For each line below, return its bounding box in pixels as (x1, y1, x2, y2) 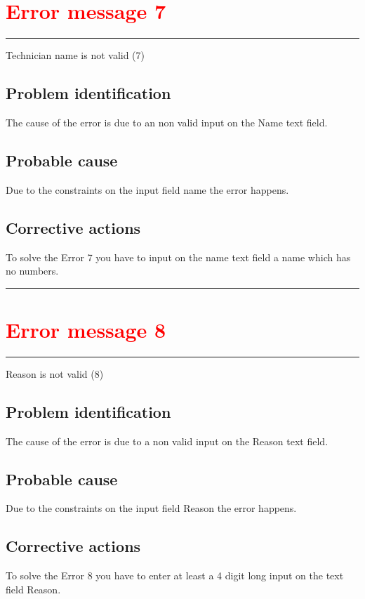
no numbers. (6, 263, 59, 278)
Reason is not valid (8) (6, 366, 104, 381)
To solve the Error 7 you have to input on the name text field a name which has (6, 249, 351, 264)
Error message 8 (6, 315, 166, 343)
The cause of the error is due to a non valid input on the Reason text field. (6, 433, 328, 448)
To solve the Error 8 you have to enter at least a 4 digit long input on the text (6, 568, 344, 583)
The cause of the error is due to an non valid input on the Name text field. (6, 114, 328, 129)
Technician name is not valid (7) (6, 48, 145, 62)
